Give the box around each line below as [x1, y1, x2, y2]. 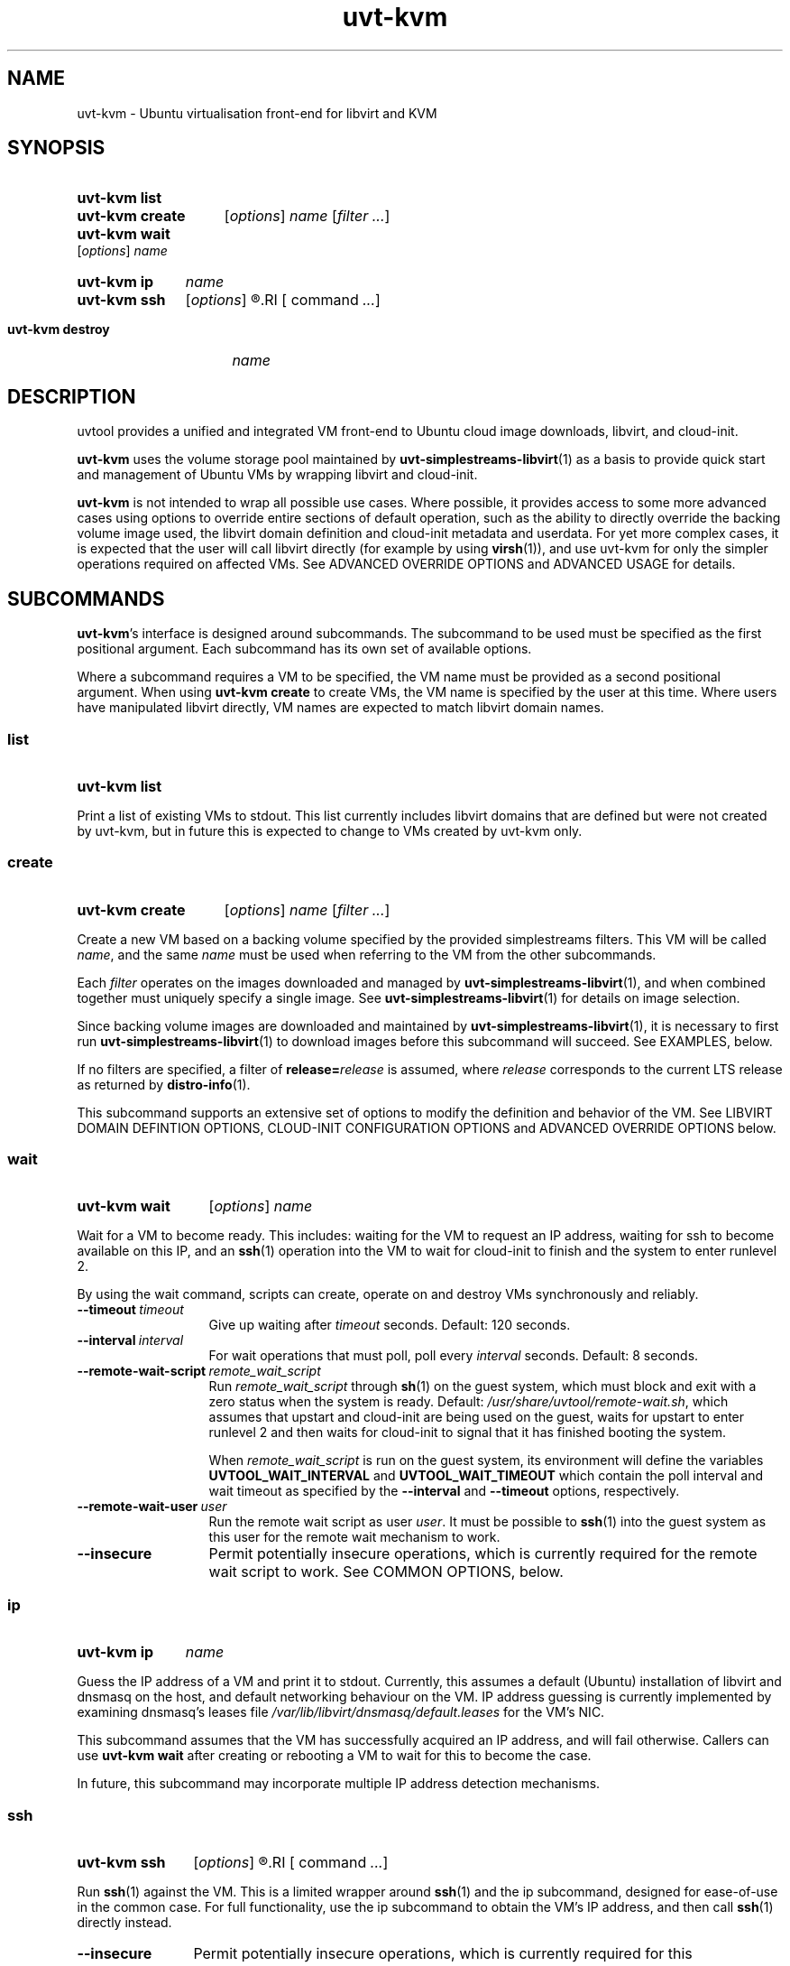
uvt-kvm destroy [7, 321, 110, 338]
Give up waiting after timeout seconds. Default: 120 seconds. [208, 1317, 571, 1333]
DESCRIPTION [7, 385, 136, 408]
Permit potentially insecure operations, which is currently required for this [193, 1943, 693, 1962]
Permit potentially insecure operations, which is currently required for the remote [208, 1544, 758, 1563]
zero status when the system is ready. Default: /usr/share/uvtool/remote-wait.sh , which [208, 1394, 729, 1410]
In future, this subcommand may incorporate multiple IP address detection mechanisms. [77, 1776, 601, 1792]
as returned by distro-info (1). [77, 1076, 251, 1092]
